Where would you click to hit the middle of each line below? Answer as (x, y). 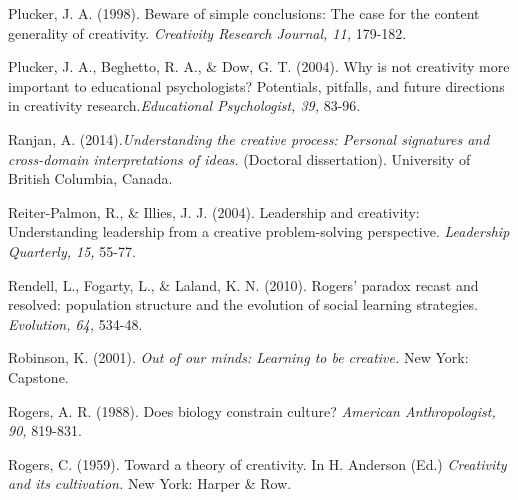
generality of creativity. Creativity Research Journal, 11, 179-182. (207, 32)
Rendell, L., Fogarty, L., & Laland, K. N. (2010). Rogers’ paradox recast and (243, 284)
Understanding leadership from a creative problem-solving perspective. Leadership (259, 231)
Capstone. (38, 376)
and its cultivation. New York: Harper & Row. (150, 483)
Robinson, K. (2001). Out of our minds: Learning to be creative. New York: (238, 357)
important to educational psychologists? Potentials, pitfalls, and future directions (256, 85)
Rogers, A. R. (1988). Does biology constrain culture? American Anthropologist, (252, 410)
